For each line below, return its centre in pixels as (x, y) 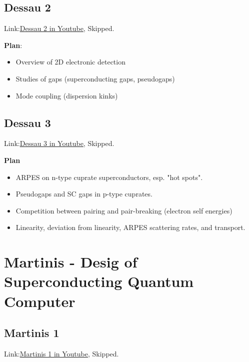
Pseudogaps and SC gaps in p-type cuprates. (84, 194)
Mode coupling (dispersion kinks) (67, 95)
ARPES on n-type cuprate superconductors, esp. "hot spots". (109, 177)
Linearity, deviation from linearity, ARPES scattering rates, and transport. (130, 227)
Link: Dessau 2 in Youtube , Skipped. (59, 28)
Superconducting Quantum (99, 281)
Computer (40, 301)
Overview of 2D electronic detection (70, 62)
